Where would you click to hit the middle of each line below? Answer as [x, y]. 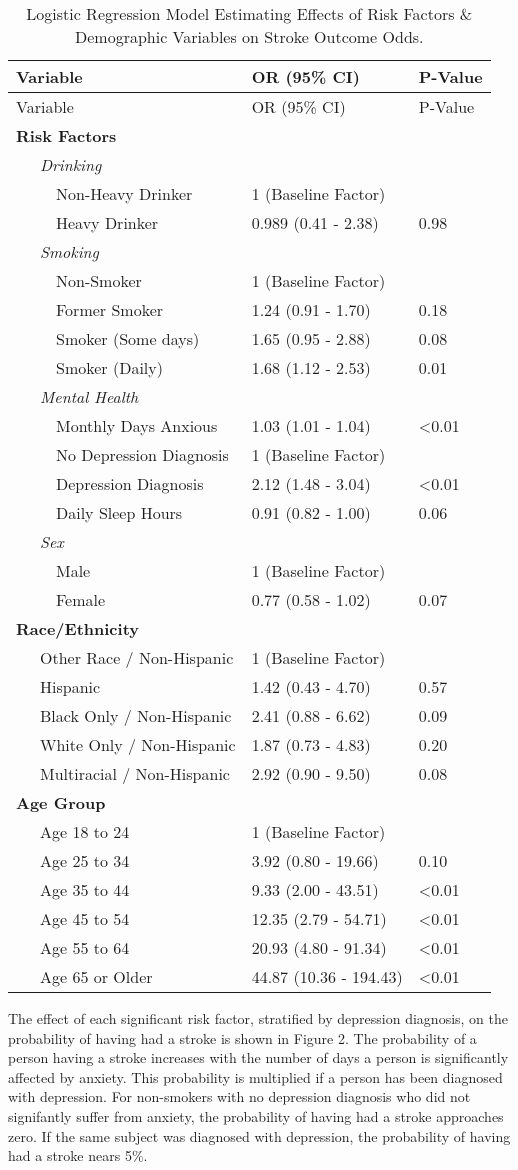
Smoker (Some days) [128, 338]
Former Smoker [110, 309]
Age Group [61, 802]
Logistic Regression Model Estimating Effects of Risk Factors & [249, 13]
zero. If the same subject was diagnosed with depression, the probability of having [259, 1135]
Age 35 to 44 [85, 889]
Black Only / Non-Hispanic [136, 715]
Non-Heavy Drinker [124, 193]
